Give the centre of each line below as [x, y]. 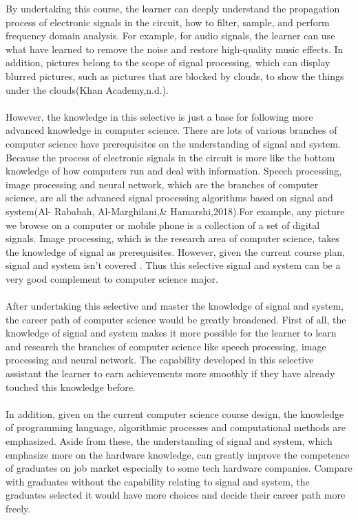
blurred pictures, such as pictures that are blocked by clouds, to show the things [175, 76]
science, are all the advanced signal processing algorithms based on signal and [169, 198]
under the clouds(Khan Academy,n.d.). [87, 89]
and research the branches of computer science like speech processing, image [166, 346]
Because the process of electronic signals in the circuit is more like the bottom [170, 157]
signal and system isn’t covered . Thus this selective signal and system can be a [173, 265]
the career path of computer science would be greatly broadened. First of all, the [176, 319]
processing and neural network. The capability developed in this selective [160, 360]
